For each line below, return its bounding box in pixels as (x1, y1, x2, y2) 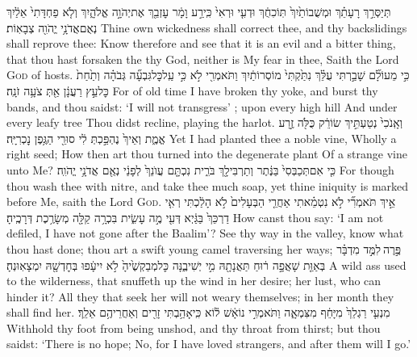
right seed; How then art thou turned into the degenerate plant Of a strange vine (6, 145, 407, 162)
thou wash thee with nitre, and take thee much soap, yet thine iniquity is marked (6, 177, 409, 194)
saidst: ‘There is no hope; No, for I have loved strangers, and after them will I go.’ (6, 335, 411, 352)
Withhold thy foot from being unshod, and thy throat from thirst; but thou (6, 319, 381, 336)
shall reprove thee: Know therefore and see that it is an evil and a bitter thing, (6, 35, 396, 52)
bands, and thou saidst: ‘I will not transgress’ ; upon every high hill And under (6, 98, 398, 115)
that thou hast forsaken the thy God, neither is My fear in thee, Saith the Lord (6, 50, 399, 67)
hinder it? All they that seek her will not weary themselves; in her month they (6, 288, 394, 304)
